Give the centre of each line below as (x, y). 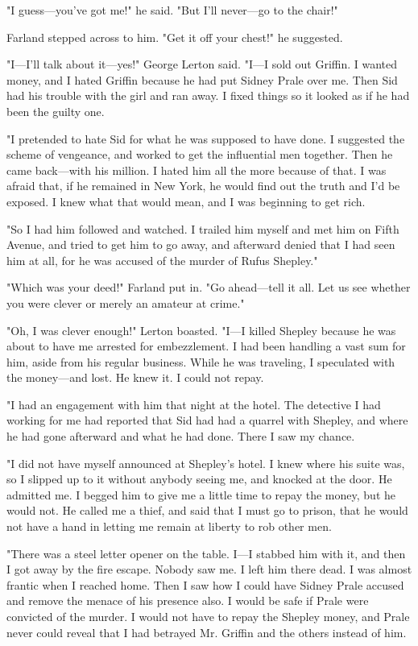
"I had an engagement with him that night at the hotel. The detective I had (194, 404)
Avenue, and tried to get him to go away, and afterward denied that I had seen (201, 244)
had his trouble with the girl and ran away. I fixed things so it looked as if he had (208, 95)
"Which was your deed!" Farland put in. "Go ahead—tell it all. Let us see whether (209, 287)
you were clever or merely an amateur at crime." (126, 302)
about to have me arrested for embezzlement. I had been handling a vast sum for (206, 346)
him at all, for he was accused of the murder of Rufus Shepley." (162, 260)
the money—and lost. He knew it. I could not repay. (135, 377)
